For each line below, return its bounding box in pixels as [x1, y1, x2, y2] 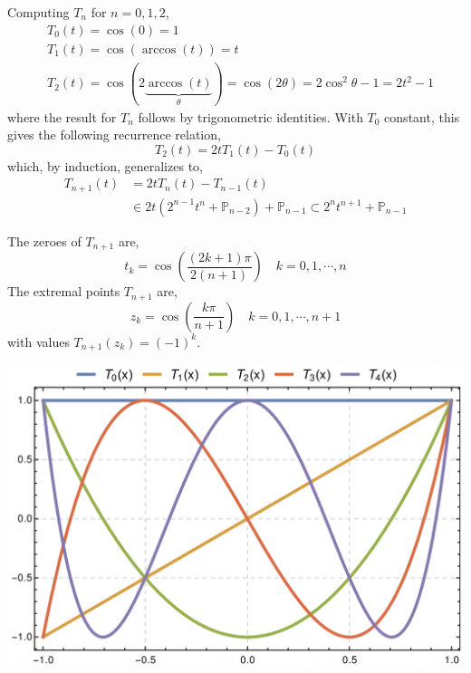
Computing [7, 3, 70, 21]
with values [7, 332, 70, 351]
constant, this [384, 107, 460, 126]
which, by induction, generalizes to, [7, 156, 203, 175]
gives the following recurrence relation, [7, 125, 221, 144]
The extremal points [7, 282, 120, 301]
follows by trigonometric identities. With [138, 107, 363, 126]
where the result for [7, 107, 117, 126]
